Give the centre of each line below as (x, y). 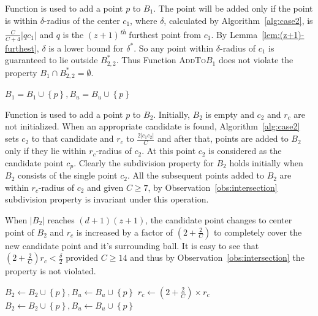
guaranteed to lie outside (51, 60)
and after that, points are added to (223, 138)
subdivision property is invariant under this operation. (107, 199)
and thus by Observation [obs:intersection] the (217, 257)
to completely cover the (258, 232)
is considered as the (245, 151)
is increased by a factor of (125, 232)
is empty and (230, 114)
